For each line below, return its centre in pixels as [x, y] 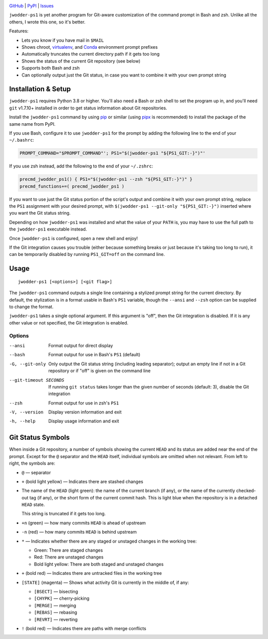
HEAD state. [33, 505]
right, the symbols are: [32, 463]
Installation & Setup [40, 89]
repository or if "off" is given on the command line [100, 371]
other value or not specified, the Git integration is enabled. [69, 322]
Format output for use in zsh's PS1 [84, 403]
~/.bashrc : [22, 140]
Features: [19, 31]
